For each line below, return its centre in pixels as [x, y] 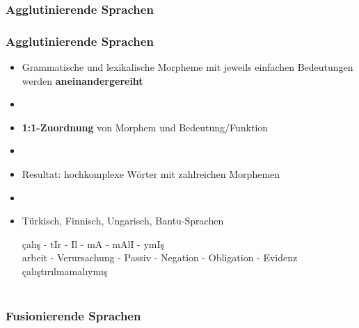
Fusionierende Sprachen [73, 316]
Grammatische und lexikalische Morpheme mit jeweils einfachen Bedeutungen [188, 67]
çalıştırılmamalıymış [65, 271]
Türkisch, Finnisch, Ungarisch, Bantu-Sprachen [123, 221]
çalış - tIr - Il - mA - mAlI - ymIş [93, 244]
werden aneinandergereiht [82, 80]
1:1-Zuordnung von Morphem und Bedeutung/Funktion [145, 127]
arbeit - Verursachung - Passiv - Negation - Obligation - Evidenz [160, 257]
